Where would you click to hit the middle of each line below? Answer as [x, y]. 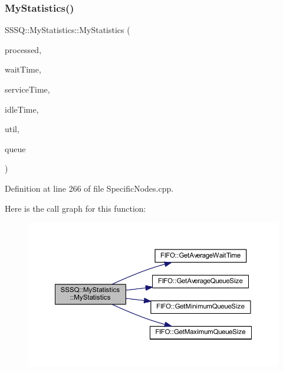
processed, [23, 49]
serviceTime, [27, 89]
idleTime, [22, 109]
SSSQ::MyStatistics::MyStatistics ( [68, 30]
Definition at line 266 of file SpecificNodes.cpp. [89, 188]
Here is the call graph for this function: [75, 208]
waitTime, [23, 69]
